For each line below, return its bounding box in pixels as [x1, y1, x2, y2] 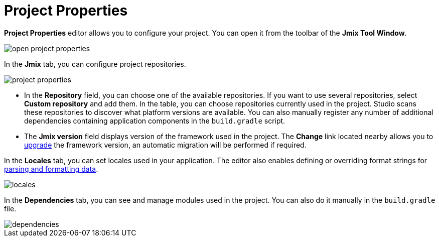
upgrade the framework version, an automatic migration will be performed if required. [24, 140, 307, 149]
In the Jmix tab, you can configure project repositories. [4, 59, 186, 68]
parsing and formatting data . [4, 164, 98, 173]
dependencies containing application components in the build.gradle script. [24, 116, 285, 125]
